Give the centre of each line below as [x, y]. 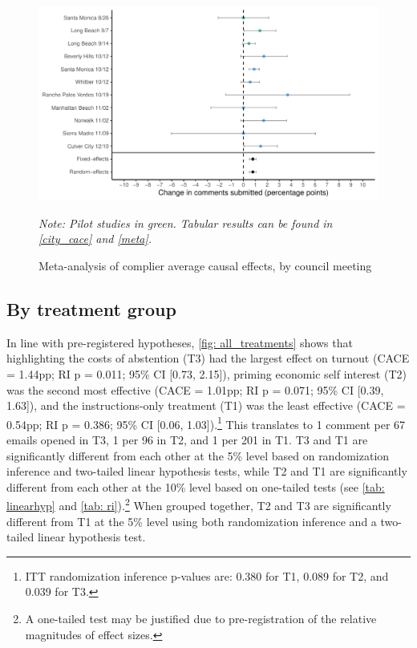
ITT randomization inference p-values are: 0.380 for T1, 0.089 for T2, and [207, 575]
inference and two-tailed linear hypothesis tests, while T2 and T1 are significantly [207, 471]
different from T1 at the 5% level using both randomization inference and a [192, 521]
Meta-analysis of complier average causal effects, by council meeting [205, 265]
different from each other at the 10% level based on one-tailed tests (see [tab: [196, 486]
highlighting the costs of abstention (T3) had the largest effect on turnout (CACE [208, 358]
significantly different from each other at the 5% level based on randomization [198, 455]
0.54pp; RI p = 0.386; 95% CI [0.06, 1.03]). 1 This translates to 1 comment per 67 [206, 423]
